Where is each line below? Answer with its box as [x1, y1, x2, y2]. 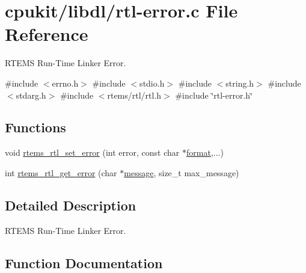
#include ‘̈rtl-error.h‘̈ [175, 88, 252, 101]
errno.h [52, 76, 79, 89]
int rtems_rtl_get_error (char [5, 166, 117, 179]
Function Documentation [5, 253, 163, 272]
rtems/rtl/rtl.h [107, 88, 162, 101]
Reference [5, 22, 88, 46]
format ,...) [186, 146, 224, 159]
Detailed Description [5, 195, 136, 214]
